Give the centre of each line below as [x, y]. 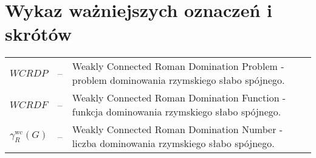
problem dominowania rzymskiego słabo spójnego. [178, 80]
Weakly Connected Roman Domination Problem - [178, 66]
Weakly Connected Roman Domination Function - [179, 98]
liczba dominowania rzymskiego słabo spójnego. [173, 143]
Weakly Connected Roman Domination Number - [177, 129]
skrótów [39, 34]
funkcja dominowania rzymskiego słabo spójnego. [177, 112]
